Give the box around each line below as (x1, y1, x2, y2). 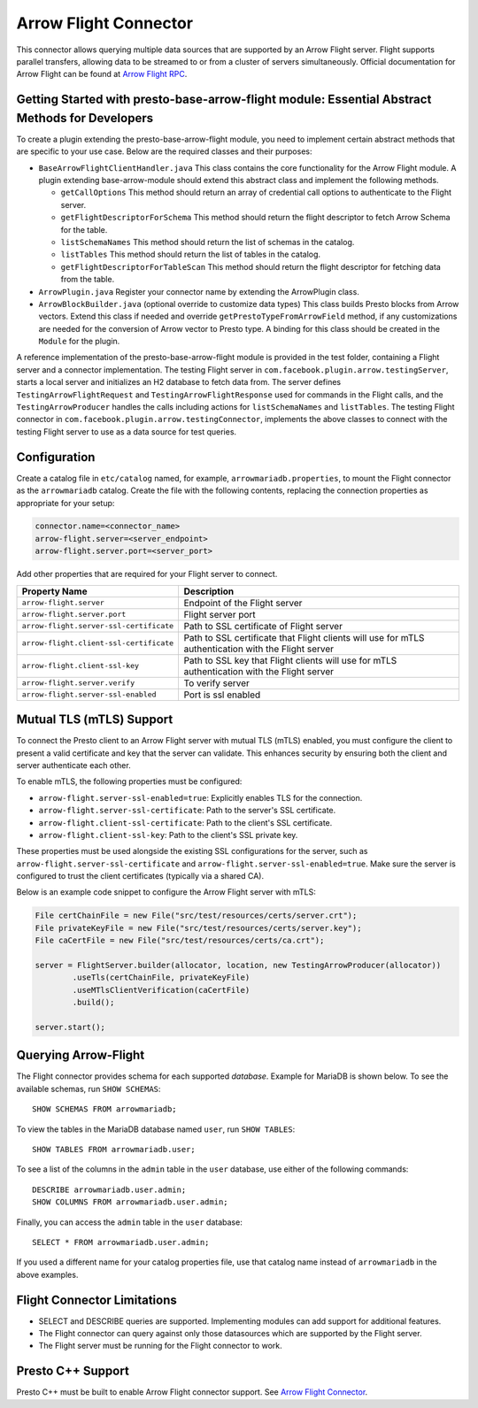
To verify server (183, 677, 250, 689)
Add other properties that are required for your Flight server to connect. (16, 569, 278, 580)
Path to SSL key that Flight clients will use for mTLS (183, 654, 397, 666)
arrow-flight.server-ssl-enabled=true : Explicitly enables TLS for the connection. (38, 792, 363, 803)
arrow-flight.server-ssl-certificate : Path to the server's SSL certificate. (38, 805, 336, 816)
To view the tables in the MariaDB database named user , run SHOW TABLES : (16, 1124, 296, 1135)
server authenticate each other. (16, 759, 132, 770)
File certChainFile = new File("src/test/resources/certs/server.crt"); (35, 911, 358, 920)
